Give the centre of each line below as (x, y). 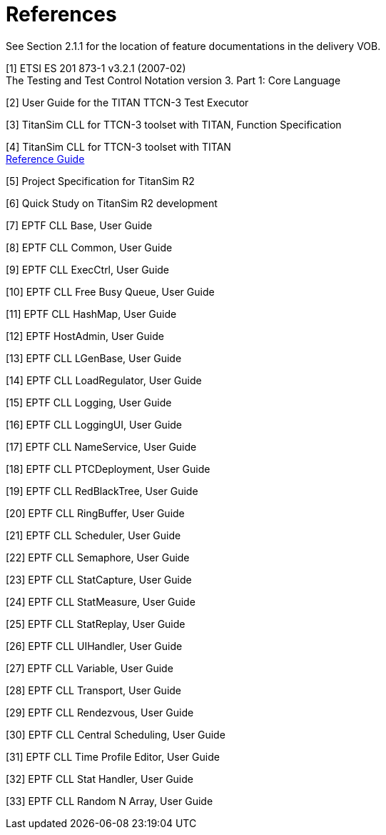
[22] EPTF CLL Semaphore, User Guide (98, 557)
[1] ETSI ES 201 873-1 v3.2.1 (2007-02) (96, 68)
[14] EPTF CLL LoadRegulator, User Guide (104, 380)
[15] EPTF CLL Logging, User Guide (89, 402)
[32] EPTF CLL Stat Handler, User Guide (100, 779)
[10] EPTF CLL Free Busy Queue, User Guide (110, 291)
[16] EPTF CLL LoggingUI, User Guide (94, 424)
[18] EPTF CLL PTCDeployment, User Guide (108, 469)
